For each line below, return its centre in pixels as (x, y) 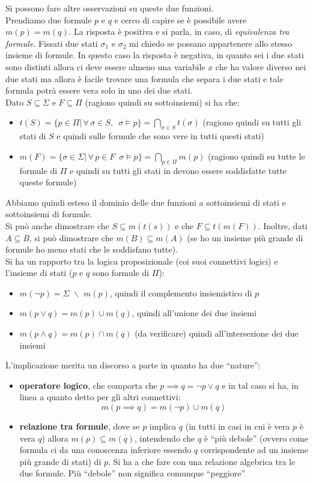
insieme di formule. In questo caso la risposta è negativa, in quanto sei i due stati (155, 55)
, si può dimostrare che (71, 237)
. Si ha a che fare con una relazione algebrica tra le (202, 461)
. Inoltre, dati (283, 225)
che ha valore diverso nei (261, 66)
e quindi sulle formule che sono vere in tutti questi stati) (160, 136)
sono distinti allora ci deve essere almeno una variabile (105, 66)
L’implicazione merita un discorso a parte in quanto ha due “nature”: (133, 365)
